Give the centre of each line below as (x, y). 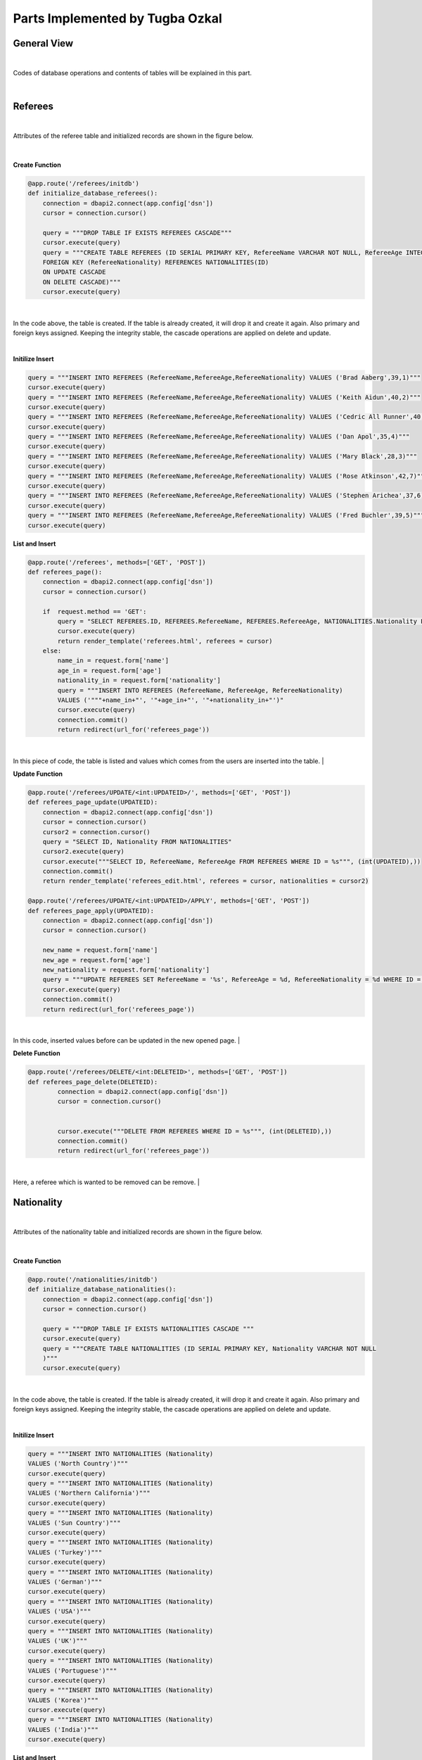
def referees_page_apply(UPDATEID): (91, 911)
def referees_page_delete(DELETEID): (93, 1082)
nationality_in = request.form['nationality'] (139, 680)
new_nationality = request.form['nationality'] (126, 969)
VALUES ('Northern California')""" (89, 1493)
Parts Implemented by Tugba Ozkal (118, 18)
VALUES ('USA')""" (59, 1611)
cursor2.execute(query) (83, 851)
